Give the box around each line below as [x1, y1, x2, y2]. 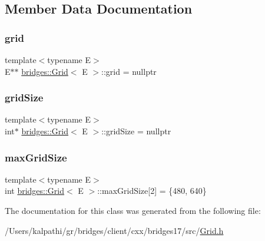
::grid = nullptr [101, 65, 157, 77]
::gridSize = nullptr [101, 125, 171, 137]
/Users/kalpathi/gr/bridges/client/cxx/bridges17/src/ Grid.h [5, 224, 224, 236]
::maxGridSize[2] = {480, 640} [97, 184, 207, 197]
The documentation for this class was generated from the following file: [5, 204, 261, 216]
